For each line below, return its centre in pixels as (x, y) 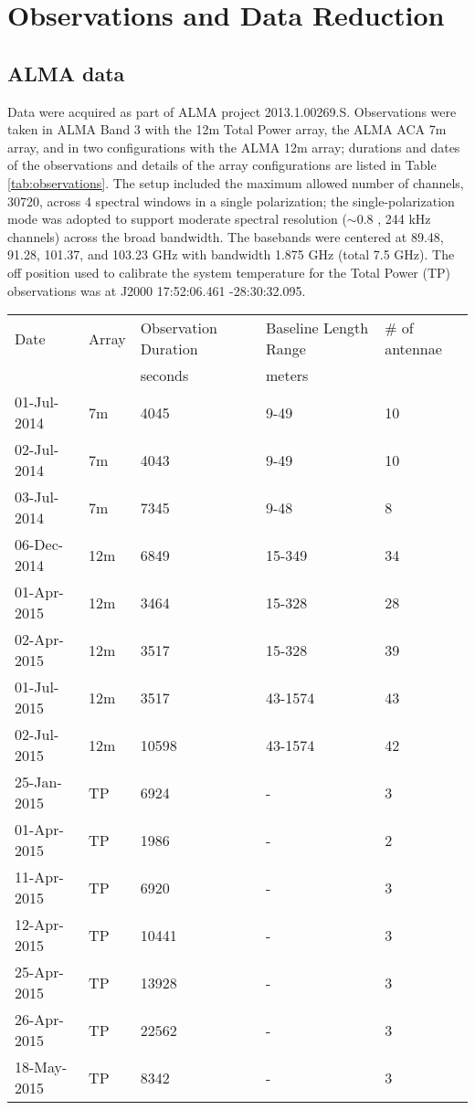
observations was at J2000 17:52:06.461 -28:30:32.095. (157, 290)
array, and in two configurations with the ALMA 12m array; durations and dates (234, 147)
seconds (164, 375)
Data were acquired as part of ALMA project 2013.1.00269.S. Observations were (232, 111)
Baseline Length (317, 328)
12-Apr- (39, 925)
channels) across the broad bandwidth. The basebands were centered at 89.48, (226, 236)
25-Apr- (39, 972)
